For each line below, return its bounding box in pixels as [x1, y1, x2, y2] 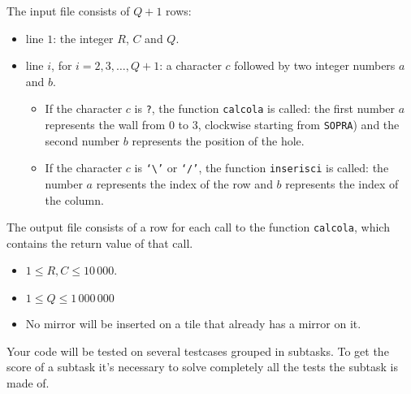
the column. [45, 191, 104, 208]
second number [45, 132, 120, 149]
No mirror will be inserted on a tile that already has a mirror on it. [25, 314, 361, 331]
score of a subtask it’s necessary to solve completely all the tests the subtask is [6, 358, 398, 375]
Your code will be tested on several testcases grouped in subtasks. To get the [6, 342, 389, 359]
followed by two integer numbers [234, 57, 396, 74]
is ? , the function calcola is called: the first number [134, 100, 396, 117]
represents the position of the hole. [132, 132, 305, 149]
